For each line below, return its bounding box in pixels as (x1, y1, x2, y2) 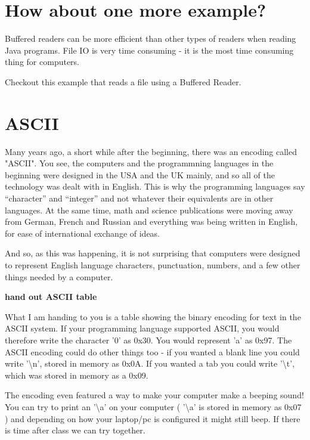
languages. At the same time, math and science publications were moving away (5, 203, 293, 216)
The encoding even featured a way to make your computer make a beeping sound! (5, 389, 304, 401)
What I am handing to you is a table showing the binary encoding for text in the (5, 310, 301, 323)
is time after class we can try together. (5, 424, 145, 436)
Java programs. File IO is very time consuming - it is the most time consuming (5, 44, 294, 56)
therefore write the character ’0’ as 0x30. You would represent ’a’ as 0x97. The (5, 333, 292, 346)
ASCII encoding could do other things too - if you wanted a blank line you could (5, 345, 300, 358)
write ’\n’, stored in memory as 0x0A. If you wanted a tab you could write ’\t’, (5, 357, 295, 370)
